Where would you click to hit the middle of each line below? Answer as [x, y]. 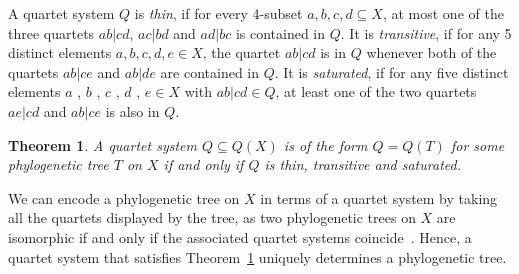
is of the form [325, 144]
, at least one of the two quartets [376, 91]
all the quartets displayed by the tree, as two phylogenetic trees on [212, 217]
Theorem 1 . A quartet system [102, 144]
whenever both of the [431, 52]
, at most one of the [443, 13]
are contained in [210, 71]
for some [477, 144]
